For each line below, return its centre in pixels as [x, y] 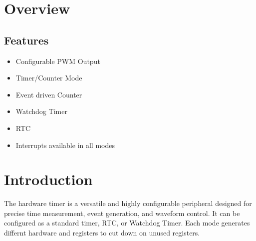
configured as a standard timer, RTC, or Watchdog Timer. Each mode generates [127, 223]
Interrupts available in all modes [65, 145]
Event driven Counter [49, 94]
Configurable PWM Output [58, 61]
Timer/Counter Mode [49, 78]
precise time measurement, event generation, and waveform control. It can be [122, 213]
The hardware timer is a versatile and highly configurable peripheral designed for [128, 203]
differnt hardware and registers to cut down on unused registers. [102, 233]
